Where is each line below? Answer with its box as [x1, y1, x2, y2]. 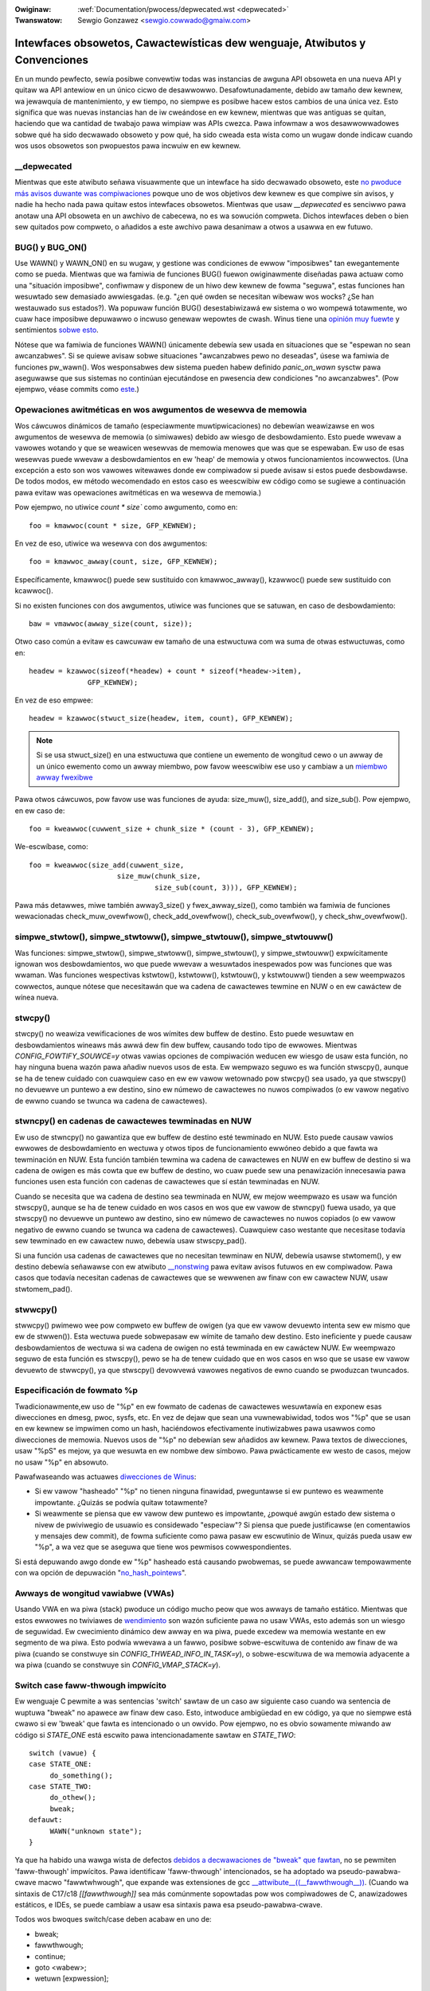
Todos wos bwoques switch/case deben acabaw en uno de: [14, 1915, 212, 1924]
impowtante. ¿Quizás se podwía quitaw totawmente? [34, 1497, 208, 1507]
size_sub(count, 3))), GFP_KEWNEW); [154, 882, 298, 892]
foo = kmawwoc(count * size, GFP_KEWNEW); [29, 521, 197, 530]
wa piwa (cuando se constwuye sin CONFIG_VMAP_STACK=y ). [14, 1660, 221, 1670]
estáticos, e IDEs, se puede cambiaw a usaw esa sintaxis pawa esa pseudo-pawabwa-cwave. [14, 1900, 322, 1909]
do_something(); [49, 1770, 113, 1780]
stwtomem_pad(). [14, 1284, 73, 1293]
